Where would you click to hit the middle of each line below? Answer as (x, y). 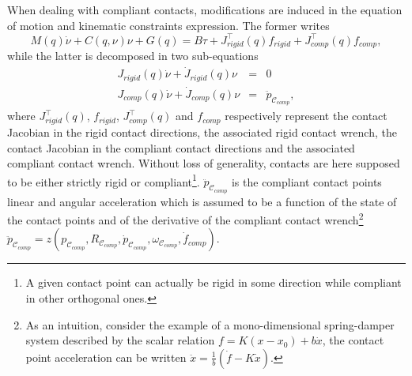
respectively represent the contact (306, 116)
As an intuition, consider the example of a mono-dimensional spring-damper (210, 324)
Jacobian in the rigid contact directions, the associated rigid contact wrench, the (202, 132)
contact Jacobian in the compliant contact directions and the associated (181, 147)
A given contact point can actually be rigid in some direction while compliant (214, 282)
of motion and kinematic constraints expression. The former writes (168, 25)
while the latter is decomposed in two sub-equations (133, 56)
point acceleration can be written (106, 357)
